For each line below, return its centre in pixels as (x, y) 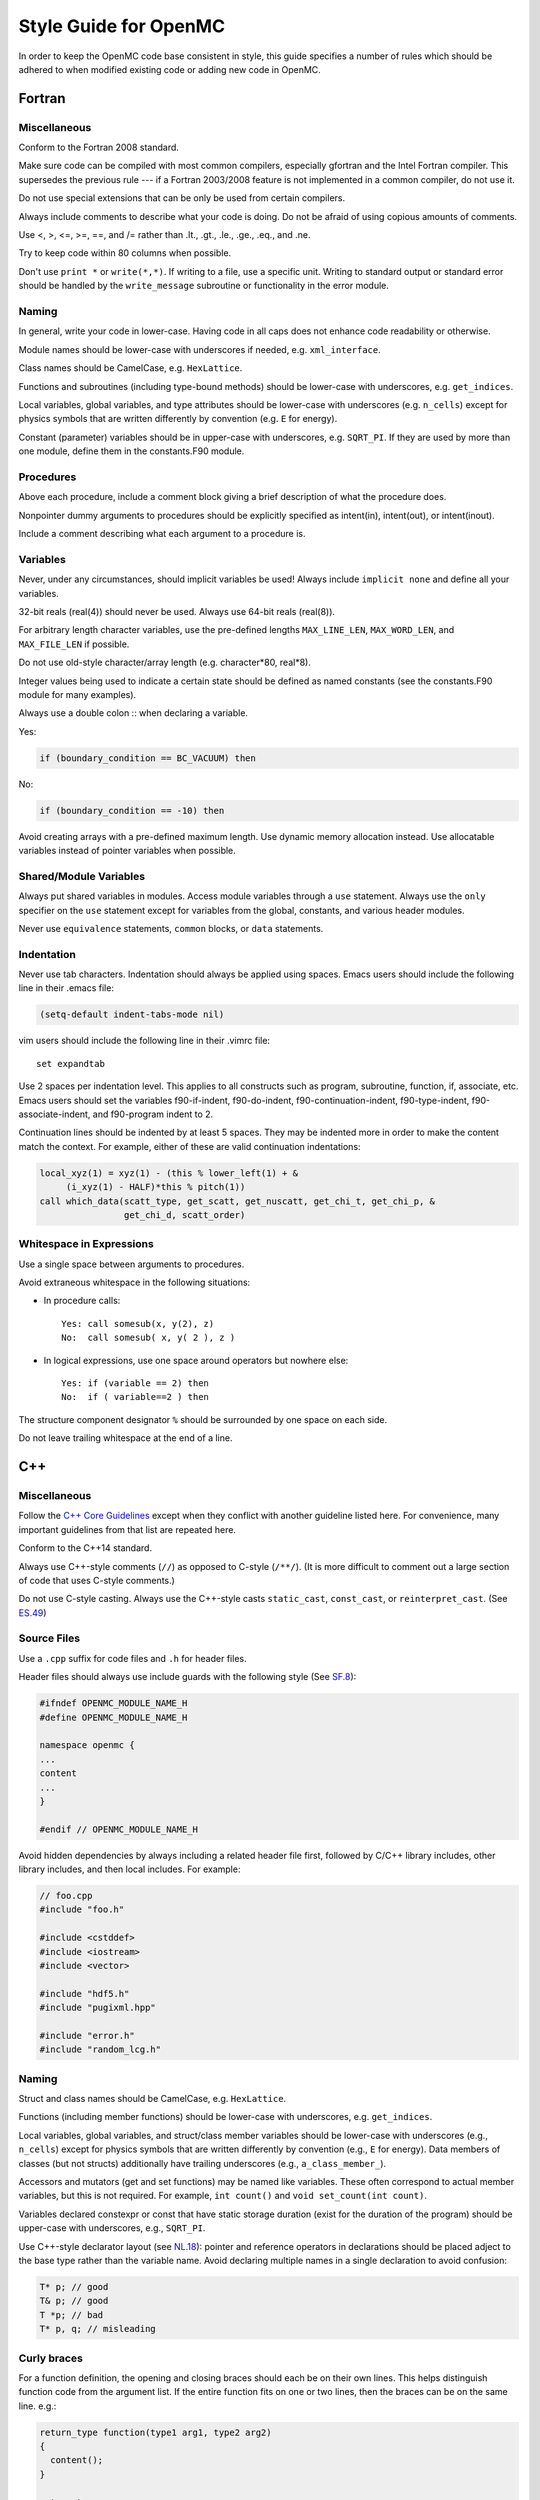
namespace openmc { (87, 1745)
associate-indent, (54, 1114)
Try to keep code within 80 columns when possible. (125, 253)
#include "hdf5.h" (84, 1993)
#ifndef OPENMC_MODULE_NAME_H (113, 1703)
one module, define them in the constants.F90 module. (131, 451)
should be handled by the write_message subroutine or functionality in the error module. (204, 286)
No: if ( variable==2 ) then (135, 1397)
